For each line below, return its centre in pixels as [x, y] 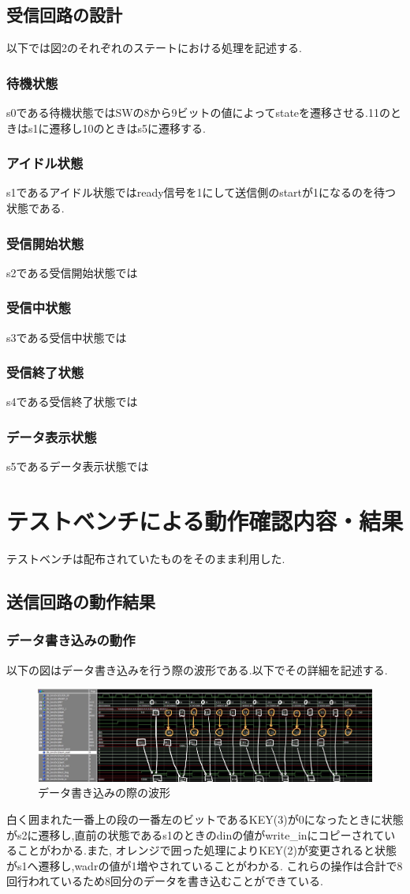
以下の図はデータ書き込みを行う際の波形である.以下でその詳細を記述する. [197, 669]
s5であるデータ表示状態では [78, 466]
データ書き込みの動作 [71, 640]
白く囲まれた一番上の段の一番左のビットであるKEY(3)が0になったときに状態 [205, 819]
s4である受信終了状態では [72, 402]
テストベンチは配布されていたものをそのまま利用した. [146, 558]
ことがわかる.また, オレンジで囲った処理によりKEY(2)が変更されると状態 [207, 850]
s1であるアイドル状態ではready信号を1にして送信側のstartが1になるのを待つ [201, 192]
